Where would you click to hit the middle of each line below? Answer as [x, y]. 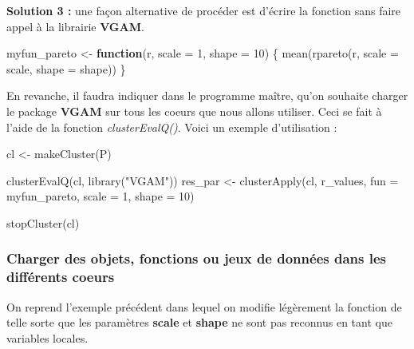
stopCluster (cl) [43, 222]
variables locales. [47, 337]
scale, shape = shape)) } [66, 68]
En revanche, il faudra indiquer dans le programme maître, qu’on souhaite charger [207, 95]
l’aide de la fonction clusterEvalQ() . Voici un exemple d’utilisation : [172, 127]
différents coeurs [61, 277]
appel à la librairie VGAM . [75, 26]
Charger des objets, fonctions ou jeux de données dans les [196, 258]
